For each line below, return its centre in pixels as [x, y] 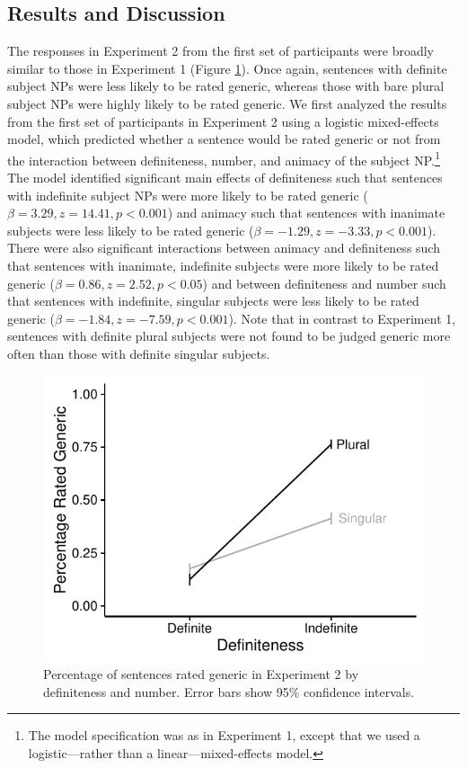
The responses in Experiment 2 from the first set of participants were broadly [220, 51]
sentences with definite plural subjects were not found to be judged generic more [229, 336]
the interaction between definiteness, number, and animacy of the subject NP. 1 [224, 158]
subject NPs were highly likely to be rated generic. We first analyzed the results [227, 103]
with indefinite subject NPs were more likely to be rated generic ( [188, 195]
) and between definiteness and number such [324, 283]
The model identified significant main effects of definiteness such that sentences [225, 178]
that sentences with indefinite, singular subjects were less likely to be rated [213, 301]
